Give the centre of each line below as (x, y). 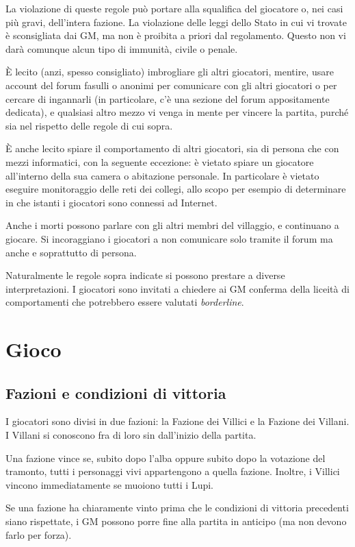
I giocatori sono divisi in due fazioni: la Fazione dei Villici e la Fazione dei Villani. (177, 421)
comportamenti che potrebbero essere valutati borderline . (125, 302)
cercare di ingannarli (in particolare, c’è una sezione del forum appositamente (168, 98)
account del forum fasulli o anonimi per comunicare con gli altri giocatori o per (171, 85)
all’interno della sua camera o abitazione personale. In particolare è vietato (162, 175)
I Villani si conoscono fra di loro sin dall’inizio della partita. (131, 435)
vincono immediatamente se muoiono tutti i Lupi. (109, 484)
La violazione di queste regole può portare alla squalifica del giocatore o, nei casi (174, 8)
